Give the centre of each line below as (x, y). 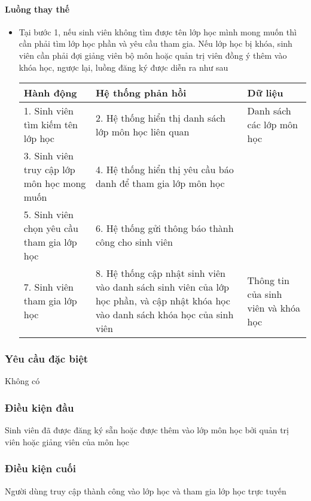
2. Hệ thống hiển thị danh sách (160, 117)
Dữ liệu (265, 93)
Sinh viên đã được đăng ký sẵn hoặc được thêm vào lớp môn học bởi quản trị (147, 430)
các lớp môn (272, 125)
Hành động (50, 93)
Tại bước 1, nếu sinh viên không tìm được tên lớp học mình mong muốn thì (158, 31)
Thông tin (268, 280)
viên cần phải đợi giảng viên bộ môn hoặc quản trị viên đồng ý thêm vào (153, 55)
